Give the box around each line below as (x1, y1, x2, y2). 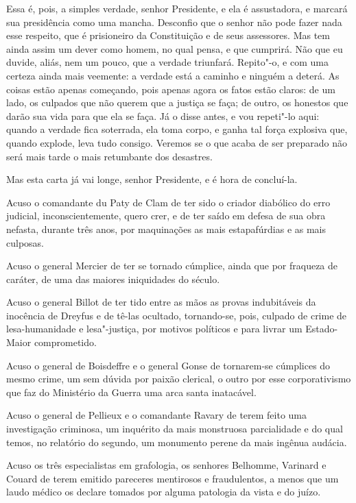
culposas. (6, 235, 44, 249)
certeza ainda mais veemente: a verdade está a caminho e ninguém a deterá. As (6, 68, 340, 82)
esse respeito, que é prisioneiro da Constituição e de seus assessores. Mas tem (6, 28, 330, 42)
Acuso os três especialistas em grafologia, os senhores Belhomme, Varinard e (6, 458, 327, 472)
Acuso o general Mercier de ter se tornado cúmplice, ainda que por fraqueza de (6, 258, 338, 273)
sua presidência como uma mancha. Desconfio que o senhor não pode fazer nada (6, 14, 342, 29)
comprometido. (34, 335, 97, 349)
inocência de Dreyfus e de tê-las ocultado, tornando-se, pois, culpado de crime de (6, 308, 347, 322)
